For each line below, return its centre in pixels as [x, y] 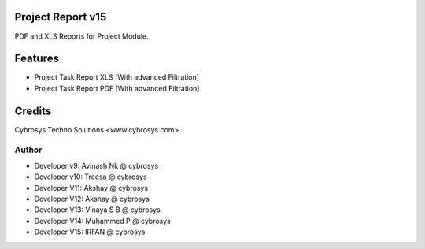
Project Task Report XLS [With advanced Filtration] [117, 77]
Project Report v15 [61, 17]
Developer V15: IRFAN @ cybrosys [90, 232]
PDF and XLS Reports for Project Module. [81, 36]
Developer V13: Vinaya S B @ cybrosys [97, 210]
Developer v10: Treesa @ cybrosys [91, 177]
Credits [33, 111]
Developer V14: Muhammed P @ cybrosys [102, 221]
